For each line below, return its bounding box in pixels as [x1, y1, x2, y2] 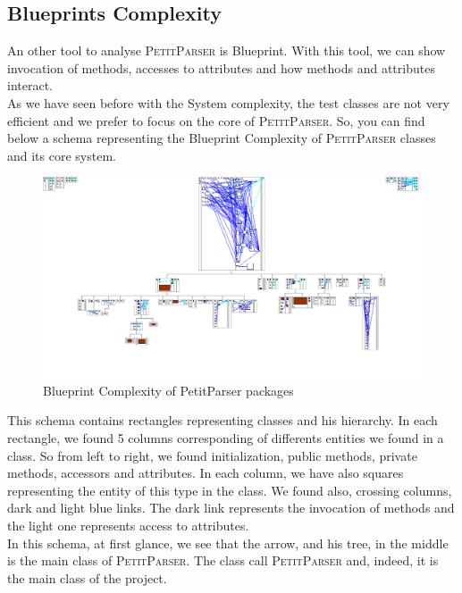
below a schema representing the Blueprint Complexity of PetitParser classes [7, 129, 436, 147]
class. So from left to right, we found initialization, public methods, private [7, 446, 417, 464]
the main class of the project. [7, 568, 167, 587]
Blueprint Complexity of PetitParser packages [43, 380, 294, 399]
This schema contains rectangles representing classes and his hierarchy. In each [7, 411, 438, 430]
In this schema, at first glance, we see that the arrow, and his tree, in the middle [7, 533, 449, 552]
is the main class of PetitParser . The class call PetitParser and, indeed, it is [7, 551, 439, 570]
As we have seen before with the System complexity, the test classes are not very [7, 93, 449, 112]
